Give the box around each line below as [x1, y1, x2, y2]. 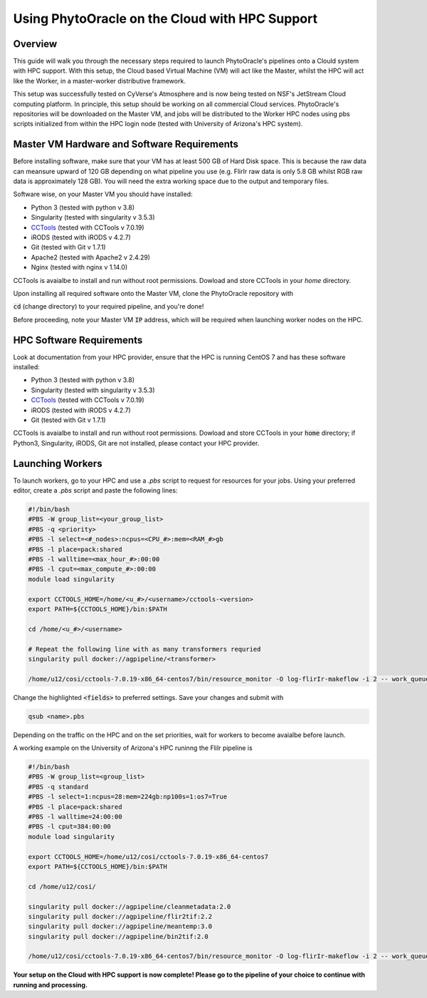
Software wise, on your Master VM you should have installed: [13, 190, 193, 199]
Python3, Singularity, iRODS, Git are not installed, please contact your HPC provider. [13, 438, 260, 447]
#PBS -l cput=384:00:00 [28, 823, 112, 830]
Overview [13, 38, 58, 50]
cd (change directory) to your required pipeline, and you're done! [13, 302, 204, 311]
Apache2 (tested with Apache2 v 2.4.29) [31, 253, 151, 262]
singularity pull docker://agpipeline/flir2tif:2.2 [28, 912, 213, 920]
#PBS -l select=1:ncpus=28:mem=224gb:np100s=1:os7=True [28, 793, 228, 801]
